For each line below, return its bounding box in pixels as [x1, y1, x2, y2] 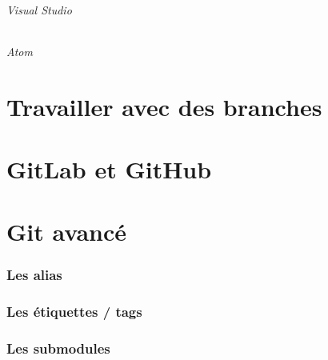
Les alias [6, 265, 62, 285]
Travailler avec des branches [6, 90, 322, 122]
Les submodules [6, 338, 110, 358]
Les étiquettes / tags [6, 302, 142, 322]
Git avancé [6, 215, 127, 248]
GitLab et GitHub [6, 152, 212, 185]
